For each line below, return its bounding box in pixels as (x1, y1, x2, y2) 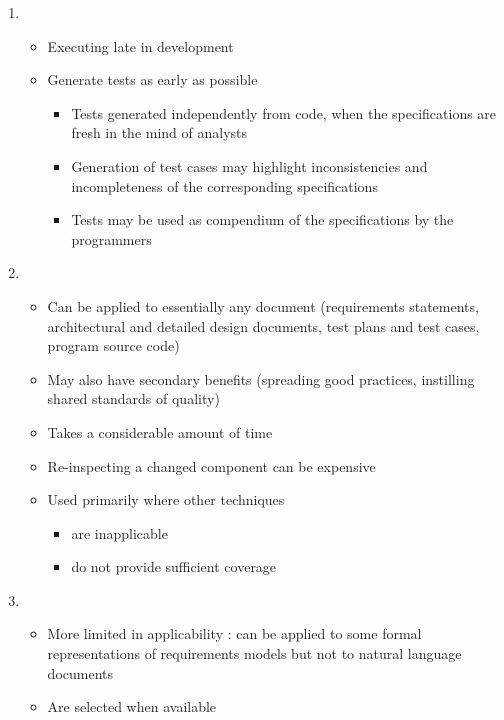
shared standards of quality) (47, 388, 220, 409)
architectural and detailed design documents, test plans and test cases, (47, 315, 480, 336)
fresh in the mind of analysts (71, 122, 248, 143)
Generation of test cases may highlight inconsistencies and (71, 155, 428, 176)
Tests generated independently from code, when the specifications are (71, 102, 497, 123)
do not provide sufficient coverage (71, 556, 277, 577)
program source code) (47, 335, 180, 356)
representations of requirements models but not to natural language (47, 643, 462, 664)
